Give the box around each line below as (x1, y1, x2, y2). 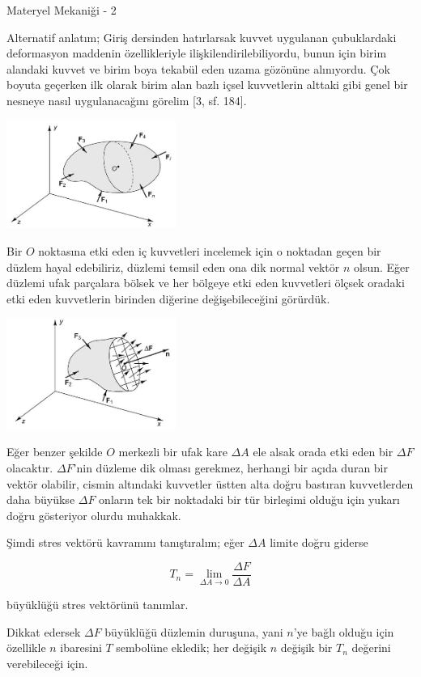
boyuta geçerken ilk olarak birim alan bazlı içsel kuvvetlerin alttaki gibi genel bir (6, 76, 408, 93)
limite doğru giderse (270, 534, 368, 551)
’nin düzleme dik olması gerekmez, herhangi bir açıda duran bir (73, 459, 388, 476)
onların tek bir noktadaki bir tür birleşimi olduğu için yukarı (99, 491, 400, 508)
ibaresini (60, 639, 102, 656)
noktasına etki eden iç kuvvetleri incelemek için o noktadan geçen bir (38, 242, 381, 259)
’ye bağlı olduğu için (293, 623, 394, 640)
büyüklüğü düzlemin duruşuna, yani (104, 623, 283, 640)
